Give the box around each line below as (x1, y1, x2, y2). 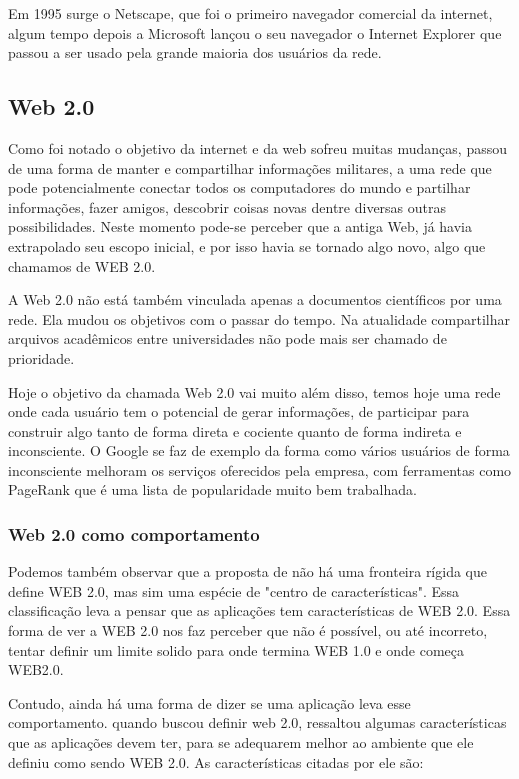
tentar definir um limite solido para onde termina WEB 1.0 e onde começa (8, 639, 464, 660)
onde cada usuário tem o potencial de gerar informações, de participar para (8, 401, 470, 422)
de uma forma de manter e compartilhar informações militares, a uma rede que (8, 157, 492, 178)
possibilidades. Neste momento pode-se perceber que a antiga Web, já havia (8, 216, 473, 237)
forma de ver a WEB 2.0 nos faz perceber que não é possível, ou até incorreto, (8, 620, 488, 641)
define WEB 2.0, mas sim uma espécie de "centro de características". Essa (8, 580, 460, 601)
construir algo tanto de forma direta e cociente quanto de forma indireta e (8, 420, 462, 441)
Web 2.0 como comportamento (8, 522, 260, 546)
